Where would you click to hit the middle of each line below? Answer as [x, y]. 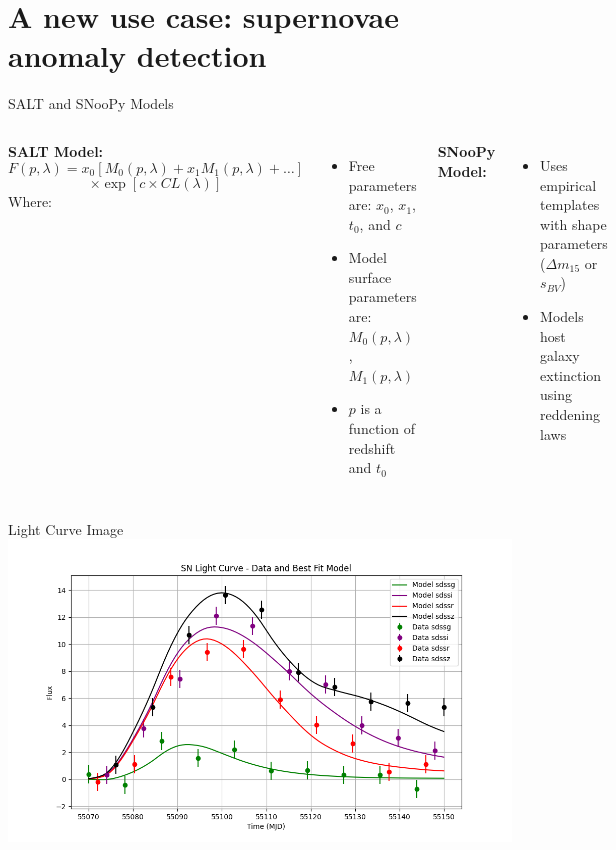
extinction [571, 374]
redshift [372, 447]
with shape [573, 223]
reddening [570, 414]
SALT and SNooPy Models [91, 103]
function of [381, 428]
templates [570, 204]
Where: [30, 200]
